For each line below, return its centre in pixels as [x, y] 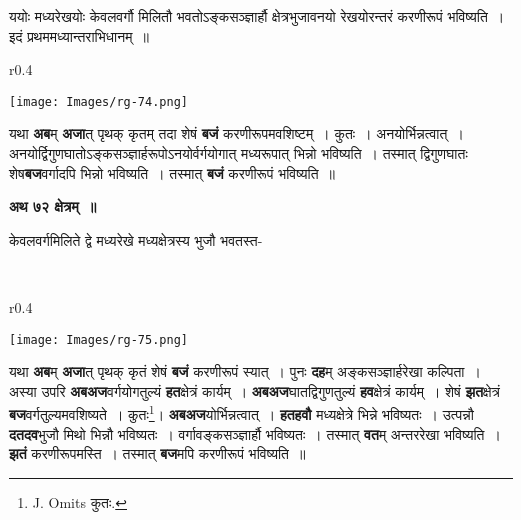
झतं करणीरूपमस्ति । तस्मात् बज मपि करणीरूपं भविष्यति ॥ [157, 453]
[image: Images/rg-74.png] [98, 101]
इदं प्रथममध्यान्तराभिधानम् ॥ [79, 35]
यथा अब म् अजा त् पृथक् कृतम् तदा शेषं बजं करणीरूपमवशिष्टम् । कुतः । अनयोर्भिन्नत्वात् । [236, 133]
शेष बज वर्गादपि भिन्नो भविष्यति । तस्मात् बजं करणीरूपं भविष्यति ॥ [172, 172]
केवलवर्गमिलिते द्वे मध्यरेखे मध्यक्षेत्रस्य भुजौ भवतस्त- [136, 239]
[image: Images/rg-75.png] [98, 339]
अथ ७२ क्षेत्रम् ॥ [53, 206]
